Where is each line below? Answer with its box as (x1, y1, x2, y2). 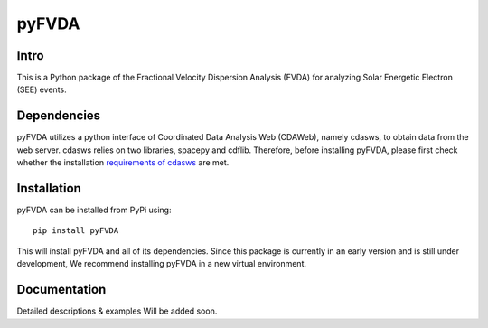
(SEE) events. (16, 84, 67, 95)
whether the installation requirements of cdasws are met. (16, 157, 230, 168)
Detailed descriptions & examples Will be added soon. (16, 305, 218, 316)
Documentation (16, 282, 107, 297)
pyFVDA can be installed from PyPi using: (16, 204, 172, 216)
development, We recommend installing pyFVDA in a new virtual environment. (16, 258, 307, 269)
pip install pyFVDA (33, 226, 119, 236)
